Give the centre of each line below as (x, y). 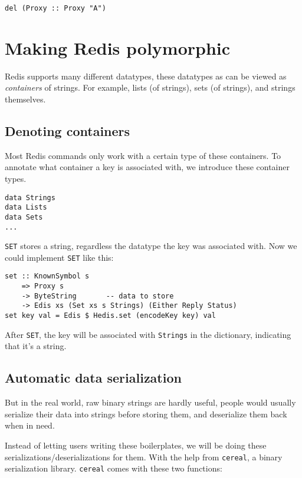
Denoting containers (68, 130)
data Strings (30, 197)
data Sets (24, 217)
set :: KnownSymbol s (47, 276)
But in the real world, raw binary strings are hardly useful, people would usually (150, 402)
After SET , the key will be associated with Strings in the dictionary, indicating (148, 334)
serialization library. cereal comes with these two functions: (114, 468)
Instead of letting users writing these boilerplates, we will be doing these (136, 445)
